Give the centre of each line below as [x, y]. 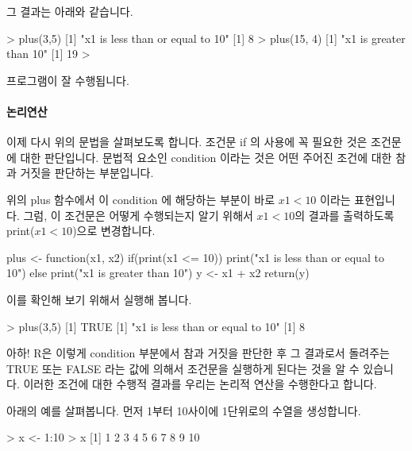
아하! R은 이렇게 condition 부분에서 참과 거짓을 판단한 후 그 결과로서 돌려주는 [198, 353]
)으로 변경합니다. [114, 231]
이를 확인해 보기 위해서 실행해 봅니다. [99, 299]
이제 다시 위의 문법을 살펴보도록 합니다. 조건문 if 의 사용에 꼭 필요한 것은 [187, 142]
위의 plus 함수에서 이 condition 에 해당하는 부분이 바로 [141, 199]
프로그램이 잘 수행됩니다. [68, 80]
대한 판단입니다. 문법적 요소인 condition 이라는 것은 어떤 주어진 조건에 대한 [206, 157]
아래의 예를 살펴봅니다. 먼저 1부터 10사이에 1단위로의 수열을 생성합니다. [184, 410]
